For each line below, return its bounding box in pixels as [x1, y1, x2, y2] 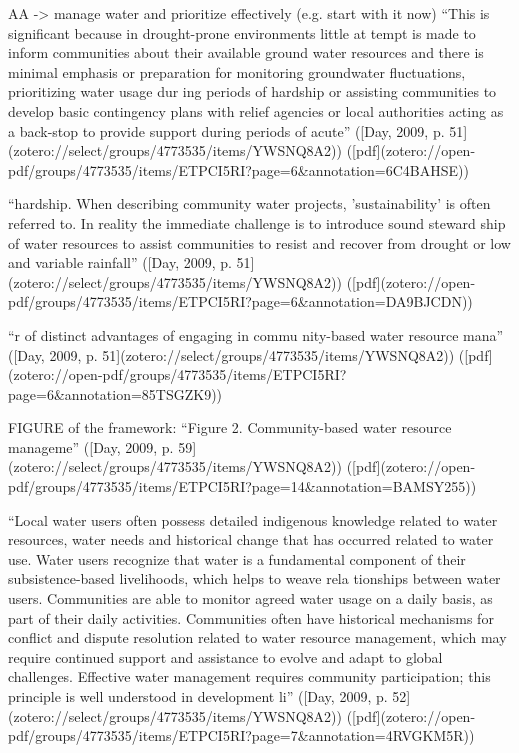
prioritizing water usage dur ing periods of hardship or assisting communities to [8, 81, 497, 102]
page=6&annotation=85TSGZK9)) [8, 383, 223, 404]
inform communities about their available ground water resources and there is [8, 42, 484, 63]
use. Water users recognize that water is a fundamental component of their [8, 548, 466, 569]
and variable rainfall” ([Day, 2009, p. [8, 252, 232, 273]
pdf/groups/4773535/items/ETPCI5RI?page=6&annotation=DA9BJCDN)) [8, 291, 473, 312]
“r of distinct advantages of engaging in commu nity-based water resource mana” [8, 324, 504, 345]
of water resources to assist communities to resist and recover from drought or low [8, 232, 511, 253]
